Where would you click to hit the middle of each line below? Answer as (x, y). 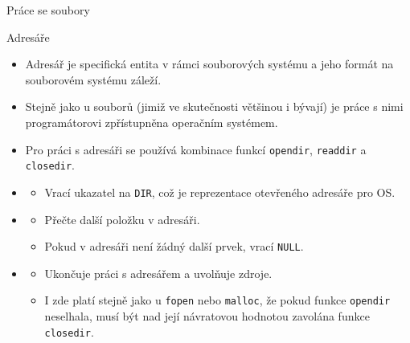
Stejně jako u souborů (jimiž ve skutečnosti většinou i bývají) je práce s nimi (214, 106)
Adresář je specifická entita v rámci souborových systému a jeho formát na (209, 64)
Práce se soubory (48, 10)
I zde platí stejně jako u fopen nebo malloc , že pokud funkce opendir (217, 300)
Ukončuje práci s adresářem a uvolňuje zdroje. (158, 273)
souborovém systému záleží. (93, 79)
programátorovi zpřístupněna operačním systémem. (152, 122)
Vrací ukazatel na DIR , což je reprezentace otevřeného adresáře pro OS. (220, 192)
